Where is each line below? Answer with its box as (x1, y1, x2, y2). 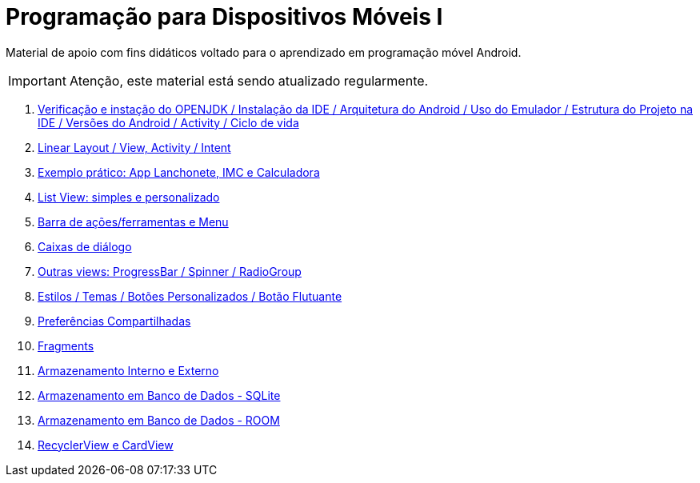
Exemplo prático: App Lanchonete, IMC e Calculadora (38, 165, 320, 179)
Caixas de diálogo (38, 239, 132, 253)
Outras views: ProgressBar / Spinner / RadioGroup (38, 264, 302, 278)
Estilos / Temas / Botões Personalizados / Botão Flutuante (38, 289, 342, 303)
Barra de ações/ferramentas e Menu (38, 214, 229, 229)
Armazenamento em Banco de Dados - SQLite (38, 388, 281, 402)
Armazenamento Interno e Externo (38, 363, 219, 377)
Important (8, 72, 66, 89)
